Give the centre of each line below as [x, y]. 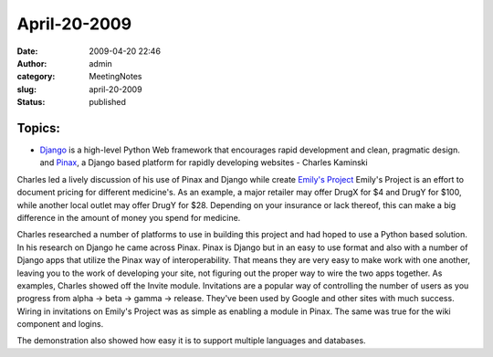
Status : [31, 102]
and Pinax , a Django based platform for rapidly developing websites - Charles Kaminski [204, 163]
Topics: [39, 128]
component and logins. [60, 324]
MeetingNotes [115, 77]
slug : [26, 89]
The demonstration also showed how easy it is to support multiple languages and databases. [191, 341]
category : [36, 77]
